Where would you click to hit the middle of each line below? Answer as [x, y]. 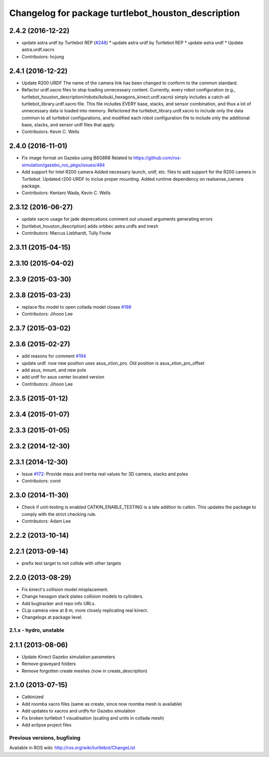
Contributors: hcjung [43, 56]
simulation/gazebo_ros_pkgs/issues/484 [63, 165]
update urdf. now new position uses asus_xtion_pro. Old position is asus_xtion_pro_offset [113, 363]
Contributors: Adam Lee [46, 521]
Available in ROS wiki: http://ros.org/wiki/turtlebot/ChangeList [72, 748]
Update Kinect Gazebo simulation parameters [68, 657]
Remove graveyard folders [49, 664]
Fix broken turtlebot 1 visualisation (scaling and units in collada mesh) [93, 718]
